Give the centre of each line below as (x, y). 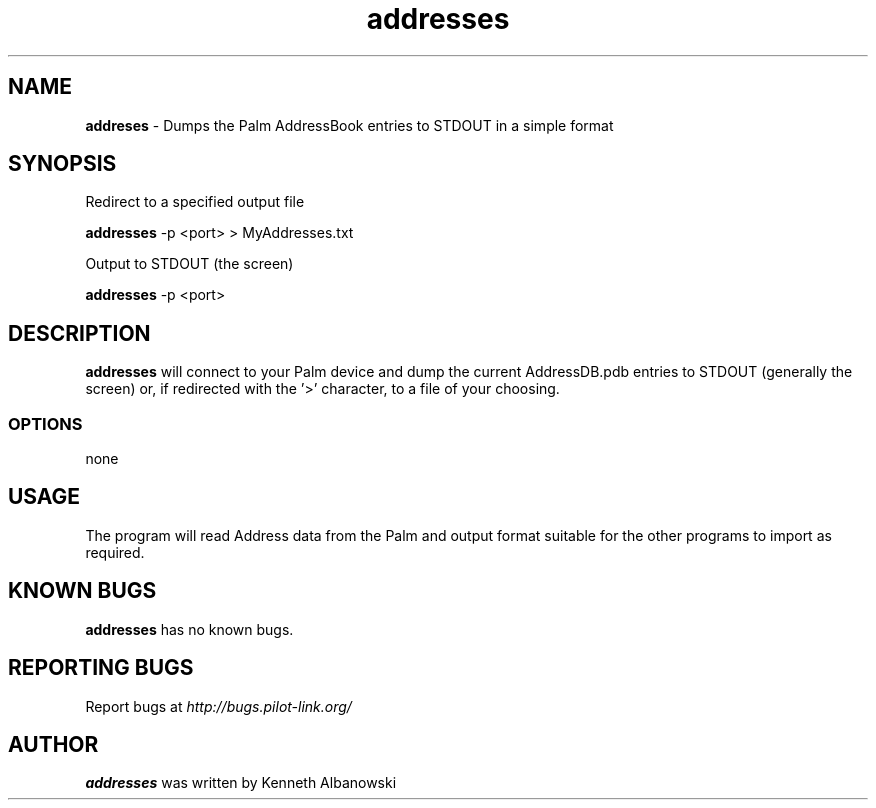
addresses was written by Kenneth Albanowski (241, 783)
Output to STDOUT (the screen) (189, 264)
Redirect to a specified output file (195, 202)
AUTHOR (53, 744)
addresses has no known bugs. (189, 629)
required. (115, 552)
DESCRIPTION (79, 333)
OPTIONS (45, 423)
